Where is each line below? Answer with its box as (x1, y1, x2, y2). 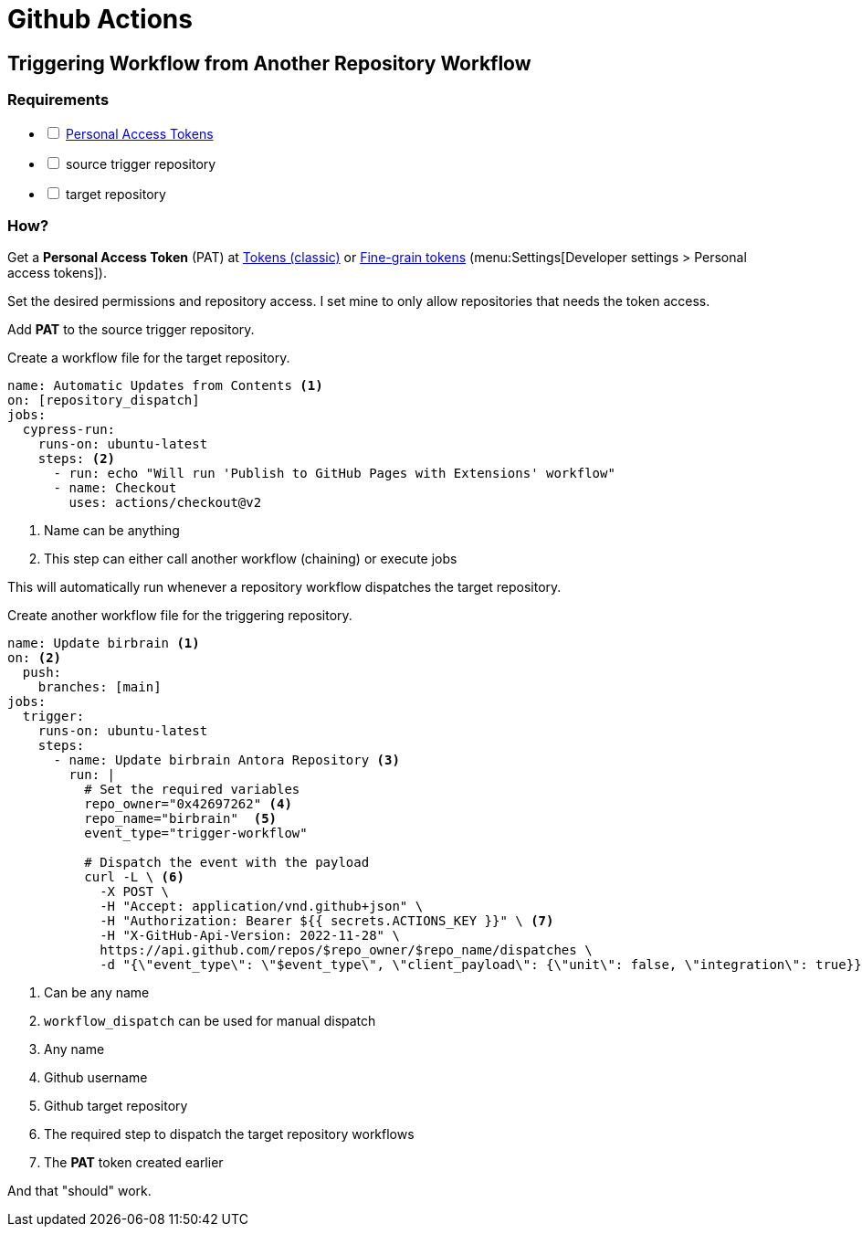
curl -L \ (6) (84, 870, 184, 885)
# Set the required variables (84, 782, 300, 797)
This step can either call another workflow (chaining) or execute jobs (44, 551, 457, 567)
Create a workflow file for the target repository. (7, 350, 290, 366)
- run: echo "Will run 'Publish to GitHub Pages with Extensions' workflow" (53, 466, 615, 481)
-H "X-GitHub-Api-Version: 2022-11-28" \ (100, 928, 400, 944)
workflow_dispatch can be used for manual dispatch (44, 1013, 376, 1029)
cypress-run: (22, 422, 116, 438)
